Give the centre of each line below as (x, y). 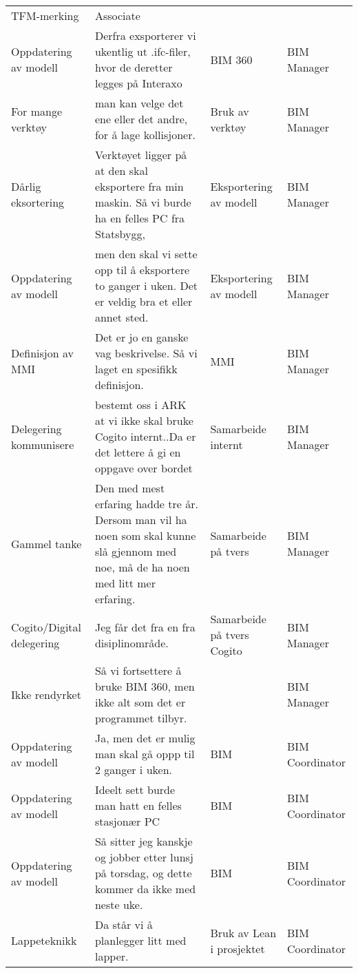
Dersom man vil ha (141, 520)
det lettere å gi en (138, 452)
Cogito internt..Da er (145, 436)
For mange (37, 111)
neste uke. (119, 904)
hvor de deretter (134, 67)
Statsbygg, (120, 234)
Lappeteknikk (44, 940)
